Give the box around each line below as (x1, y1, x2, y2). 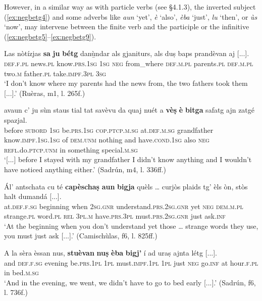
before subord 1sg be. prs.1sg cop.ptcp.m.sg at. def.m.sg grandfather (4, 124, 214, 135)
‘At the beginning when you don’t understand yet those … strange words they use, (4, 220, 258, 231)
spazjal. (4, 114, 27, 125)
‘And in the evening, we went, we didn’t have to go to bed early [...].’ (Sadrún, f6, (4, 277, 256, 287)
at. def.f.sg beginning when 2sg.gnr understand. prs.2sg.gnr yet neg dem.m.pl (4, 200, 243, 211)
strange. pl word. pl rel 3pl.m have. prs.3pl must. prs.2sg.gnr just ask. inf (4, 211, 226, 221)
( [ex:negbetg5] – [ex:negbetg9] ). (4, 31, 96, 41)
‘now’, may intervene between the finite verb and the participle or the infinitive (4, 21, 249, 32)
